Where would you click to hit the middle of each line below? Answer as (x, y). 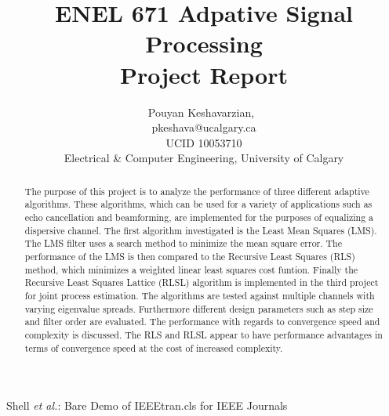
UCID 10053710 (204, 142)
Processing (204, 43)
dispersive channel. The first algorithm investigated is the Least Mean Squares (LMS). (201, 230)
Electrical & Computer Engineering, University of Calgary (204, 158)
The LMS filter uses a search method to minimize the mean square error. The (183, 243)
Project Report (204, 74)
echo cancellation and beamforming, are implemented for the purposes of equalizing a (199, 217)
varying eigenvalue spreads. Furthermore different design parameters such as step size (199, 308)
